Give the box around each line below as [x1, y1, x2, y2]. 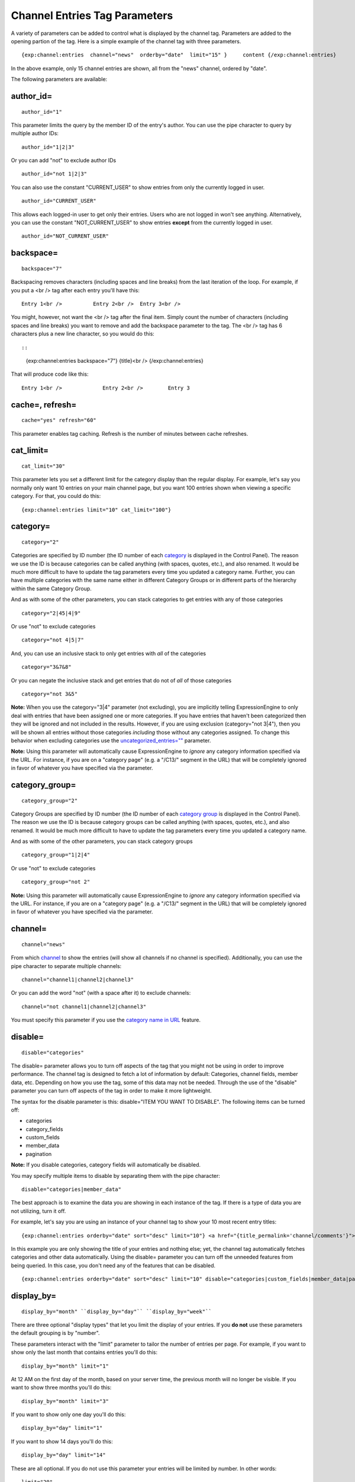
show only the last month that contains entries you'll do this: [11, 1349, 158, 1356]
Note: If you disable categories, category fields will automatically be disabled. [11, 1161, 201, 1168]
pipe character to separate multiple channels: [11, 962, 122, 969]
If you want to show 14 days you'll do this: [11, 1438, 114, 1445]
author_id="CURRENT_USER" [21, 197, 97, 205]
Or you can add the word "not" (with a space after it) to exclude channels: [11, 989, 191, 996]
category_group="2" [21, 797, 78, 804]
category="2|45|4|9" [21, 609, 81, 617]
